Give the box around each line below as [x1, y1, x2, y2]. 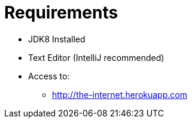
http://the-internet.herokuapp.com [52, 89, 187, 100]
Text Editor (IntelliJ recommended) [28, 52, 164, 63]
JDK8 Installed [28, 33, 86, 44]
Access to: [28, 70, 70, 81]
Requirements [4, 2, 118, 23]
